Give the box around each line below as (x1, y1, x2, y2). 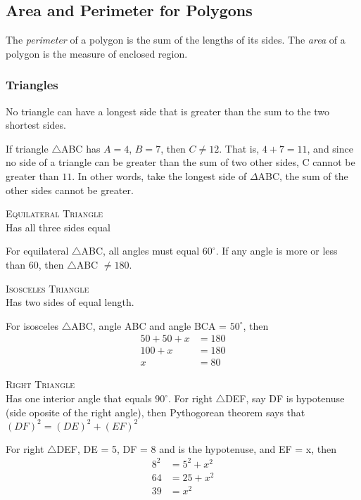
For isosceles (6, 318, 59, 333)
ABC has (61, 141, 101, 155)
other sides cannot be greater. (6, 182, 134, 197)
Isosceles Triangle (6, 281, 89, 295)
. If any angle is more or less (215, 243, 338, 258)
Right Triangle (6, 377, 75, 392)
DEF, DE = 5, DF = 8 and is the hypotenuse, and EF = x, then (56, 441, 337, 456)
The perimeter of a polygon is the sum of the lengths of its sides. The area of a (6, 32, 346, 47)
